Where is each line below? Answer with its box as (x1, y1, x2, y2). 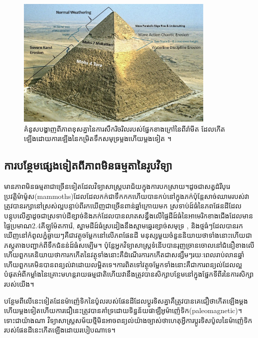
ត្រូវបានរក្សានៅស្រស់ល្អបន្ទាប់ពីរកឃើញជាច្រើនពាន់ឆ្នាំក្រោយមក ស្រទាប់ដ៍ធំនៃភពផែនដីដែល (4, 200, 242, 211)
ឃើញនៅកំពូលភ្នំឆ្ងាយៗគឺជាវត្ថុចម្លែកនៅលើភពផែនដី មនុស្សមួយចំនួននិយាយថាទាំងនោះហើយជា (4, 230, 252, 240)
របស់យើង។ (4, 279, 34, 289)
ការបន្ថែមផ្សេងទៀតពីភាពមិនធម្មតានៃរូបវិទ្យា (4, 158, 172, 173)
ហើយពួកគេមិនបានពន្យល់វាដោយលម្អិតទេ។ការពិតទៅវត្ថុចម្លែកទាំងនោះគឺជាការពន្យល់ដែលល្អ (4, 259, 243, 269)
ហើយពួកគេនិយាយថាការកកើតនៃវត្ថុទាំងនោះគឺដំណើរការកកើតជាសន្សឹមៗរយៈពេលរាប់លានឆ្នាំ (4, 249, 245, 260)
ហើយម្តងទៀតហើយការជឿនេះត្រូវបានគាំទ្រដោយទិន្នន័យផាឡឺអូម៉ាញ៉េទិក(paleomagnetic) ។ (4, 305, 242, 316)
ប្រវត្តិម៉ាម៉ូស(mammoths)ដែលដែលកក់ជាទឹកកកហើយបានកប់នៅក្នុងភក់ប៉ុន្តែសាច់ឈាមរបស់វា (4, 190, 250, 201)
